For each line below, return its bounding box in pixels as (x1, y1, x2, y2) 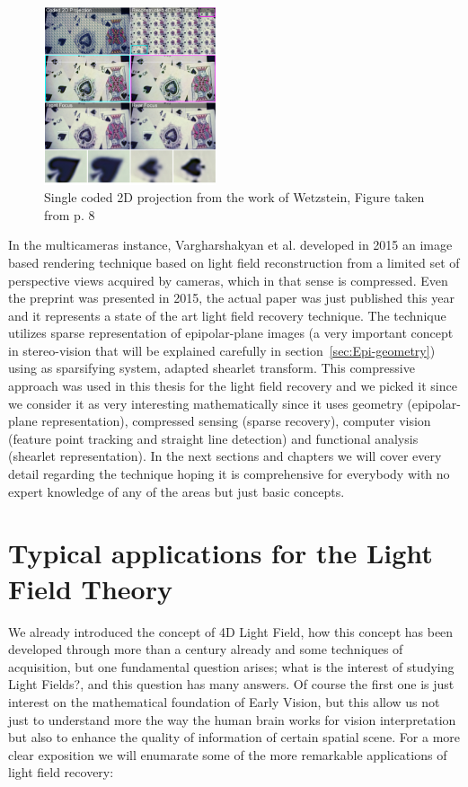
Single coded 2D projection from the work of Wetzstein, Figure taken (44, 188, 425, 207)
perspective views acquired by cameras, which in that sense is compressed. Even (8, 270, 448, 289)
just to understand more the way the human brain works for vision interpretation (8, 710, 456, 729)
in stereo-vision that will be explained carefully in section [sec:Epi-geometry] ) (8, 340, 436, 359)
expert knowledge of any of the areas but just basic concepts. (8, 482, 345, 500)
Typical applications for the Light (8, 535, 433, 571)
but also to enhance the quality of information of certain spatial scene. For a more (8, 728, 461, 747)
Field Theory (8, 570, 172, 606)
